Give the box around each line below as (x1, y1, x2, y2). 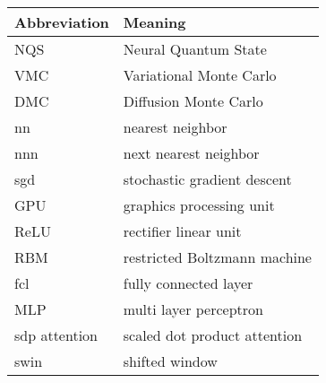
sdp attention (14, 325, 98, 346)
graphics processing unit (123, 195, 275, 216)
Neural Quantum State (123, 39, 267, 60)
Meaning (123, 12, 186, 33)
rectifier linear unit (123, 221, 242, 242)
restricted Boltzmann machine (123, 247, 312, 268)
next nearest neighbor (123, 143, 260, 164)
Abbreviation (14, 12, 109, 33)
